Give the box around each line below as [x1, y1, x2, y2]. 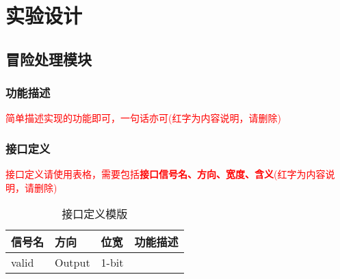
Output [55, 254, 90, 271]
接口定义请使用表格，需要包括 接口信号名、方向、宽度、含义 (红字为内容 [5, 167, 326, 181]
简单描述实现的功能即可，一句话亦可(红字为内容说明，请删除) [5, 111, 281, 125]
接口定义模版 [62, 206, 128, 222]
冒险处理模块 [5, 48, 92, 69]
